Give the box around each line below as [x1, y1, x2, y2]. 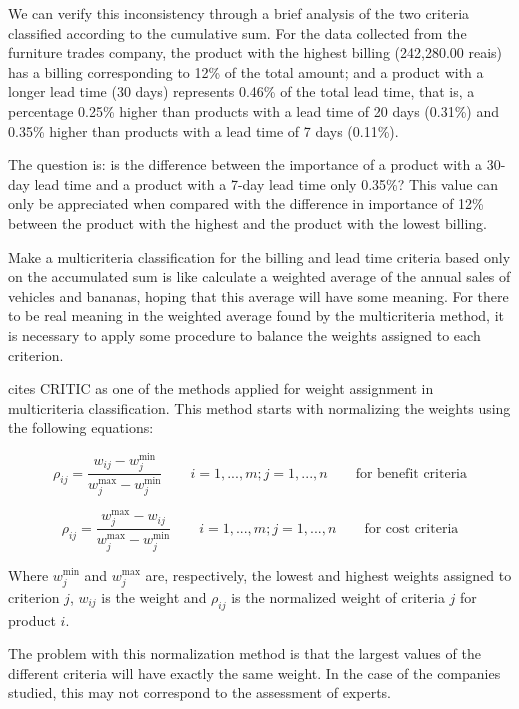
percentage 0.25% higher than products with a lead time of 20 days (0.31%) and [8, 100, 500, 121]
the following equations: [8, 417, 154, 438]
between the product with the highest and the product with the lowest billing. [8, 212, 487, 233]
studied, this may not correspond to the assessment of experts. [8, 682, 391, 703]
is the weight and [101, 586, 207, 607]
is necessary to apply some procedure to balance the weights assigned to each [8, 324, 481, 345]
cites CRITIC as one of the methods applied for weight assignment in [8, 378, 434, 399]
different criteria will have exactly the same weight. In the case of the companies [8, 662, 501, 683]
